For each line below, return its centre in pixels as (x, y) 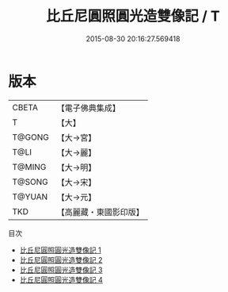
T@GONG (30, 137)
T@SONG (30, 182)
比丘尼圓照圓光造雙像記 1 (60, 250)
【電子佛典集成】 (88, 108)
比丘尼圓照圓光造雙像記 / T (133, 16)
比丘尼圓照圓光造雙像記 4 (61, 279)
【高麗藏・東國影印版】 (100, 212)
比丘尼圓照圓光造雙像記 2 (61, 259)
